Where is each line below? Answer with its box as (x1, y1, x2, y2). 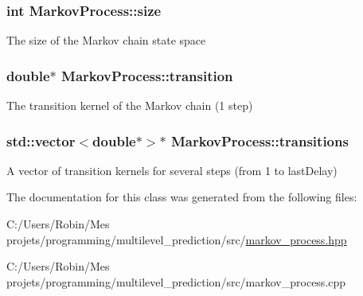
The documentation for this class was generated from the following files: (6, 189, 357, 205)
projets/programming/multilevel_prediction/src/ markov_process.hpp (6, 231, 347, 247)
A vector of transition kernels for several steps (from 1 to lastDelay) (6, 162, 338, 178)
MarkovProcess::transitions (170, 130, 349, 150)
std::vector (6, 130, 76, 150)
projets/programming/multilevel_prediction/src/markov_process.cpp (6, 273, 346, 290)
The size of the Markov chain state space (6, 32, 206, 49)
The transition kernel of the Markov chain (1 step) (6, 97, 253, 114)
